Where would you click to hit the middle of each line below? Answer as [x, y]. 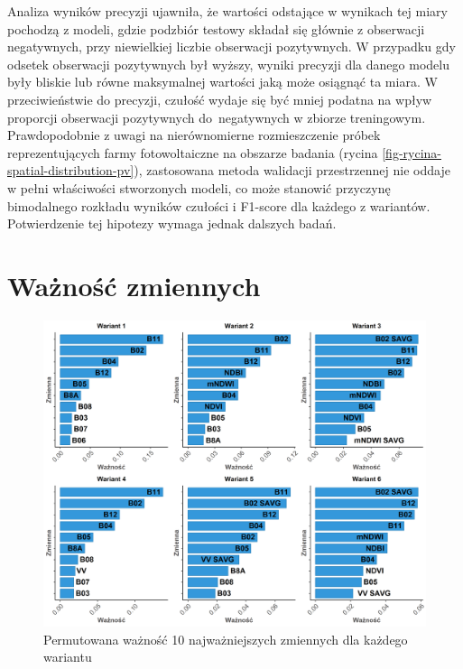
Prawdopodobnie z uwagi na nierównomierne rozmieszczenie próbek [194, 135]
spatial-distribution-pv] [71, 170]
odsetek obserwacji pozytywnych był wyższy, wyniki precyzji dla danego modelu [228, 64]
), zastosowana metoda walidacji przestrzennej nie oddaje [292, 170]
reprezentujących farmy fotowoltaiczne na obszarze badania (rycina [193, 152]
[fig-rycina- [412, 152]
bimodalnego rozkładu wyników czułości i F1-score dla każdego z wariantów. [219, 205]
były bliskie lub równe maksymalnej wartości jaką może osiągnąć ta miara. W [222, 82]
